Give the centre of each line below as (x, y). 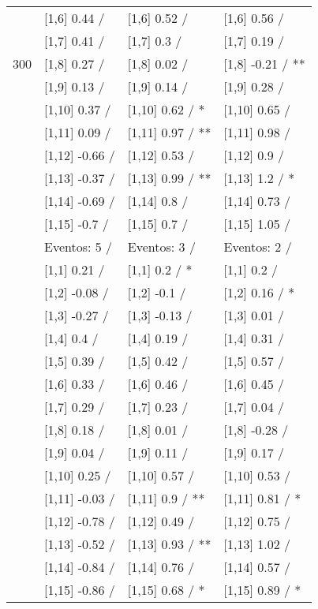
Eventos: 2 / (258, 247)
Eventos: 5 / (79, 247)
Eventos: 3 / (161, 247)
